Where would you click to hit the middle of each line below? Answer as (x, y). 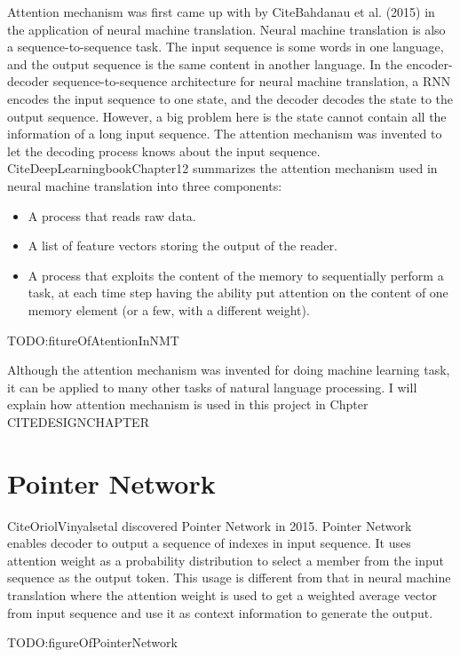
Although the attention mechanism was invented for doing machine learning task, (229, 370)
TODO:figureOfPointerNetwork (92, 642)
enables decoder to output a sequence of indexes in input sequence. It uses (209, 543)
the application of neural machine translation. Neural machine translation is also (226, 29)
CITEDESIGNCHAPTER (78, 421)
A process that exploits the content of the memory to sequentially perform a (236, 275)
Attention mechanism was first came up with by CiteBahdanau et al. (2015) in (221, 12)
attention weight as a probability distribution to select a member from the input (226, 560)
